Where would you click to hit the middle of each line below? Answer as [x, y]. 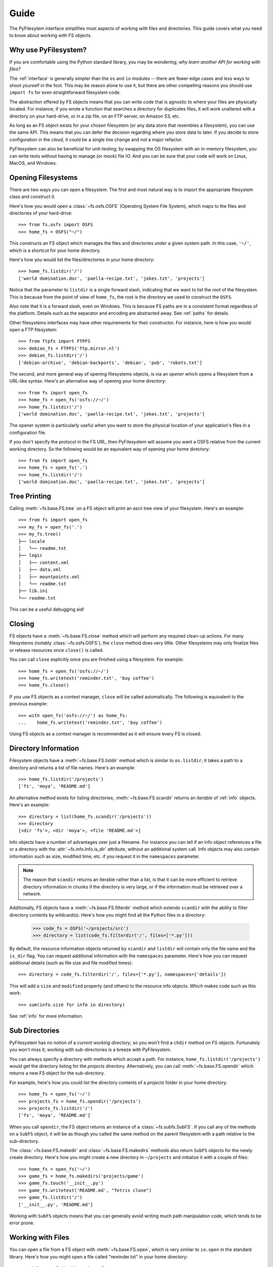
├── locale [32, 541]
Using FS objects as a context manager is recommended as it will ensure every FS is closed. [105, 734]
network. [32, 894]
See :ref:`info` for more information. [46, 1016]
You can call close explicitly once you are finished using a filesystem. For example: [97, 659]
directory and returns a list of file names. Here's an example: [72, 767]
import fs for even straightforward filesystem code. [65, 92]
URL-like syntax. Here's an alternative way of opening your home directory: [88, 381]
